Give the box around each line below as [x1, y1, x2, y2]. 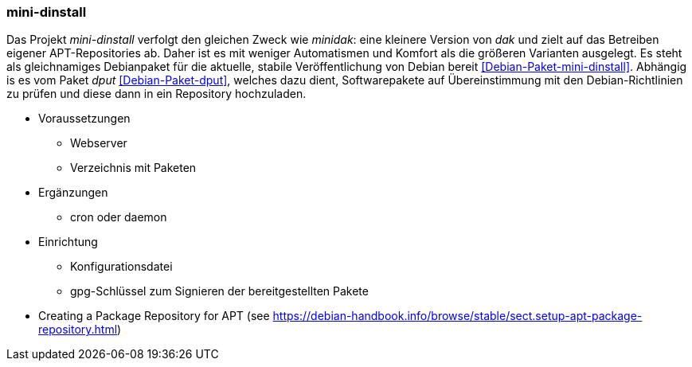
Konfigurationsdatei [70, 260, 173, 274]
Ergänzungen [38, 185, 108, 200]
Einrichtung [38, 235, 98, 249]
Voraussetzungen [38, 111, 131, 126]
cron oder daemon [70, 210, 167, 224]
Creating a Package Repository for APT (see [38, 309, 270, 323]
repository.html [38, 322, 118, 337]
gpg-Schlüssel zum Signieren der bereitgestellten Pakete [70, 284, 369, 299]
